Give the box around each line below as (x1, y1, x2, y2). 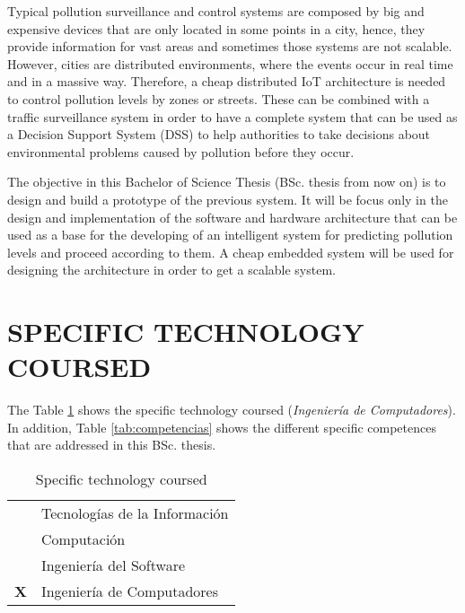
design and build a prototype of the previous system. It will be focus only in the (7, 189, 448, 208)
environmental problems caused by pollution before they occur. (7, 142, 355, 161)
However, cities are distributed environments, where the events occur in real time (7, 54, 453, 73)
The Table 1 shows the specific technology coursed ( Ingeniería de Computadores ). (7, 400, 456, 419)
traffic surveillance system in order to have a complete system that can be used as (7, 107, 458, 126)
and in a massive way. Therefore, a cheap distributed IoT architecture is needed (7, 72, 446, 91)
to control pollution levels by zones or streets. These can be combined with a (7, 89, 430, 108)
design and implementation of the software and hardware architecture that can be (7, 207, 458, 226)
